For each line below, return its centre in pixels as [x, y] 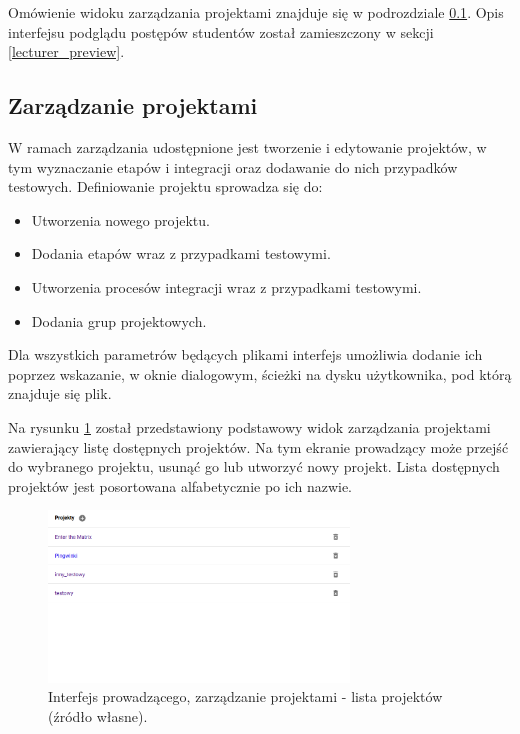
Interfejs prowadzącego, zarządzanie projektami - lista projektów [245, 696]
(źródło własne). [98, 715]
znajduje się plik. [60, 393]
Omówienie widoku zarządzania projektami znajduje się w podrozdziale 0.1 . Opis [256, 12]
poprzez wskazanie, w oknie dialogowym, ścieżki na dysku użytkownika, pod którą [260, 373]
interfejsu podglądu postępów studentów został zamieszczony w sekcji [221, 31]
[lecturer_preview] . [66, 51]
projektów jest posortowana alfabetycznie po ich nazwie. [180, 485]
